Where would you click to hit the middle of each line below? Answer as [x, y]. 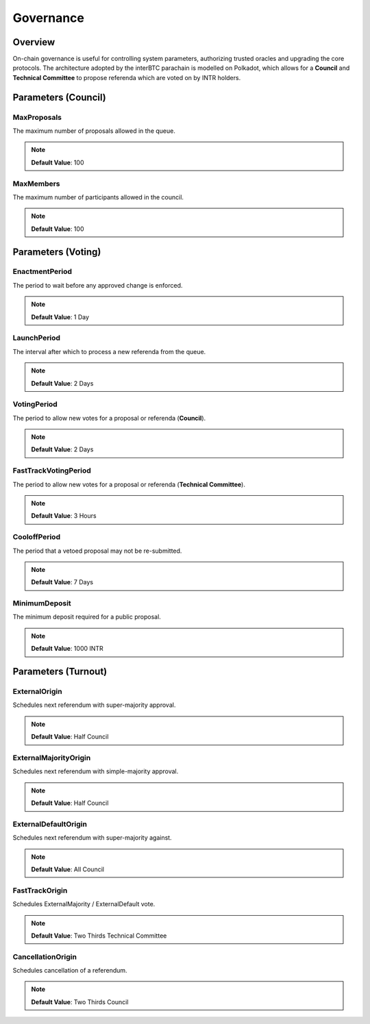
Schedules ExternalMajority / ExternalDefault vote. [84, 904]
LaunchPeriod [37, 338]
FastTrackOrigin [40, 890]
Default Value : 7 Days [62, 582]
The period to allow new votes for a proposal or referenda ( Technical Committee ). [129, 484]
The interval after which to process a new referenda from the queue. [109, 351]
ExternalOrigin [37, 692]
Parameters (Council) [59, 97]
